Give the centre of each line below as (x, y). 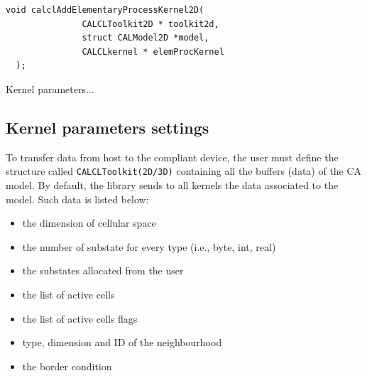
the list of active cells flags (80, 318)
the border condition (67, 366)
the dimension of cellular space (89, 223)
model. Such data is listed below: (77, 199)
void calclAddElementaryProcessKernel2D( (105, 10)
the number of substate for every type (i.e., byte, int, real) (149, 246)
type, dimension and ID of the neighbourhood (122, 342)
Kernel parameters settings (108, 127)
